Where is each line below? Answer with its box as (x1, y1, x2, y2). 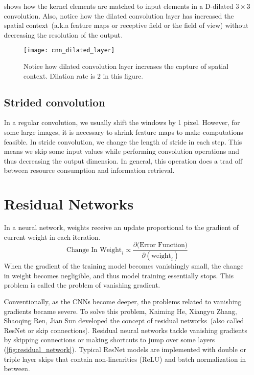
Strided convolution (4, 94, 105, 109)
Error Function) (139, 242, 188, 249)
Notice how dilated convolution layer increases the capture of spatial (23, 61, 229, 71)
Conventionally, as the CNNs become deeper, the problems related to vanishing (4, 296, 242, 306)
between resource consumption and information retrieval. (4, 165, 175, 175)
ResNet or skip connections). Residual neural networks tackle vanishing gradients (4, 325, 247, 335)
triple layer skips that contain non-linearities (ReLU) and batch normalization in (4, 354, 246, 364)
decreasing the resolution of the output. (4, 29, 122, 40)
